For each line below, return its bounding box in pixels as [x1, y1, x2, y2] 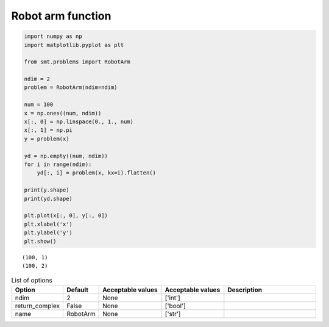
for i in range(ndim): [24, 161, 92, 168]
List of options [11, 276, 53, 285]
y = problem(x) [24, 135, 69, 142]
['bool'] [164, 301, 186, 310]
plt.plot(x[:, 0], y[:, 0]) [24, 212, 108, 219]
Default [66, 286, 88, 294]
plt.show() [24, 238, 57, 245]
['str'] [164, 309, 181, 318]
